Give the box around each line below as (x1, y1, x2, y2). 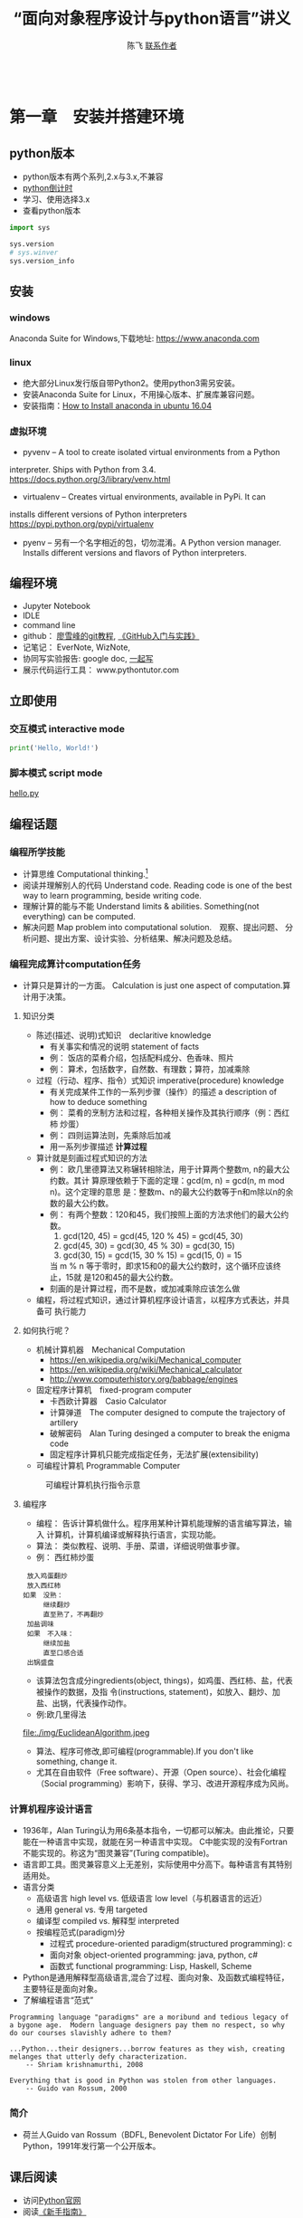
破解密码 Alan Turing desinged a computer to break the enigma (49, 1428, 291, 1439)
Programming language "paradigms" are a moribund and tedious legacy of (9, 2013, 289, 2023)
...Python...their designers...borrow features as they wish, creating (9, 2044, 285, 2054)
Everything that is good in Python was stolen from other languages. (9, 2076, 278, 2086)
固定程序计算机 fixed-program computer (35, 1385, 192, 1395)
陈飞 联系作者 (127, 40, 177, 51)
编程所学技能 (9, 845, 66, 858)
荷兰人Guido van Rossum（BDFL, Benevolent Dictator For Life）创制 (22, 2128, 278, 2140)
